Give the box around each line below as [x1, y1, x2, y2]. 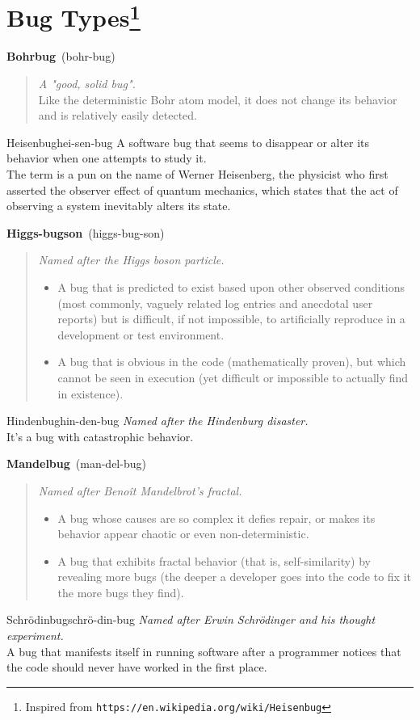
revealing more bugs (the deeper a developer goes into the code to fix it [57, 568, 411, 585]
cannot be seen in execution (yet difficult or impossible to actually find [57, 368, 409, 385]
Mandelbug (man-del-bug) [6, 455, 146, 472]
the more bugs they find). [57, 583, 184, 600]
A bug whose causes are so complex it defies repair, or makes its [57, 509, 376, 526]
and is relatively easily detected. [38, 107, 197, 124]
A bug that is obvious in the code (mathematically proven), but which [57, 353, 406, 370]
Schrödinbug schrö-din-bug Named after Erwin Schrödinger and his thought [6, 611, 376, 628]
